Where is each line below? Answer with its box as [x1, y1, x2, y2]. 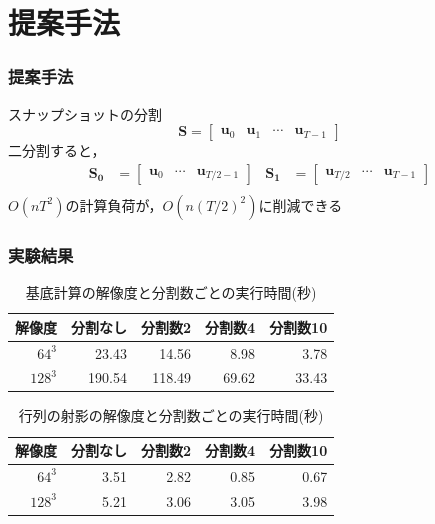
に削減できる [258, 194, 343, 215]
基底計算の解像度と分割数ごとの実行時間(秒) [25, 282, 317, 303]
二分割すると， [8, 140, 106, 161]
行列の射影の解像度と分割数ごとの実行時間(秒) [18, 405, 324, 426]
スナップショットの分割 [8, 103, 162, 124]
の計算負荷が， [65, 194, 163, 215]
